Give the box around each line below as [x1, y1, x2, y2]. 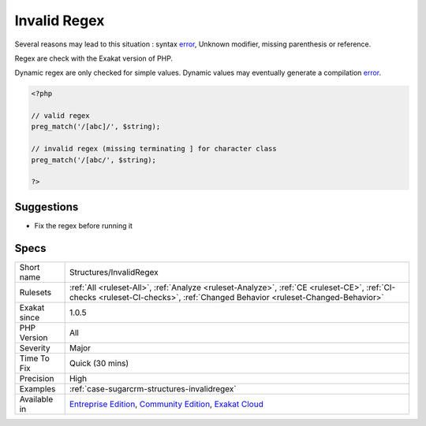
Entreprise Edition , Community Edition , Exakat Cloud [69, 398, 263, 409]
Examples [19, 383, 56, 394]
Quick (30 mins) [69, 357, 129, 369]
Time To [19, 353, 50, 364]
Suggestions [14, 200, 79, 213]
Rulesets [19, 287, 51, 298]
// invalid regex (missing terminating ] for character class [31, 144, 277, 154]
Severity [19, 343, 50, 354]
